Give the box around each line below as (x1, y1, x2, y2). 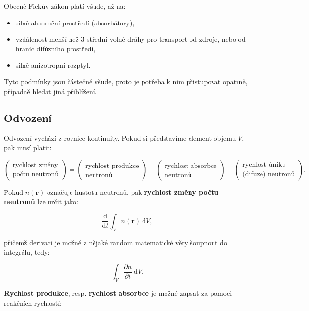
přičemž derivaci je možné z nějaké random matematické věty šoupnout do (4, 237, 227, 247)
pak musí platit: (4, 142, 52, 152)
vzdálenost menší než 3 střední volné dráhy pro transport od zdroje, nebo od (15, 34, 246, 44)
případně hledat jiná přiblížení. (4, 86, 97, 96)
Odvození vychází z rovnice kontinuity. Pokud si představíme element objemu (4, 133, 236, 143)
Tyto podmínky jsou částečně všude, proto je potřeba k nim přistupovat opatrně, (4, 76, 248, 86)
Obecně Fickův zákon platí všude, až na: (4, 1, 126, 11)
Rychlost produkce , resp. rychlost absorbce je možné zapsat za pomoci (4, 287, 232, 298)
